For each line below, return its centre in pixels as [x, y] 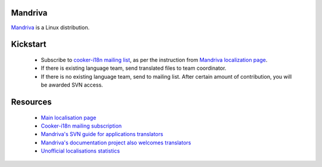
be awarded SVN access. [72, 85]
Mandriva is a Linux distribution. [50, 27]
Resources [31, 102]
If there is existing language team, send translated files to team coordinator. [134, 68]
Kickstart [29, 44]
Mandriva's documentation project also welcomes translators [116, 143]
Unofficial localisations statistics [80, 151]
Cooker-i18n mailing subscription [81, 126]
